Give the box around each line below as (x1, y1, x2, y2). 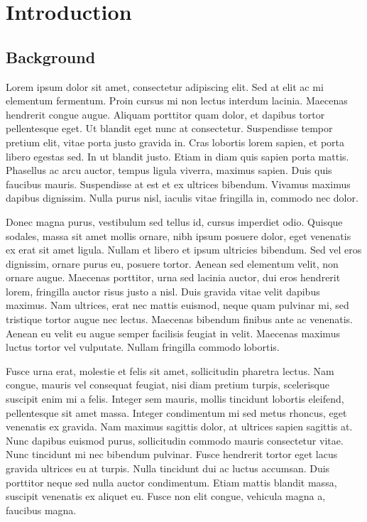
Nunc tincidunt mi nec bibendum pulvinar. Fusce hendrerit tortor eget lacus (6, 447, 338, 462)
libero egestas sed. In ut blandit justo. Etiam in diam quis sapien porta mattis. (6, 148, 349, 163)
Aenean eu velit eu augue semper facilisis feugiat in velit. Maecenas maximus (6, 325, 340, 340)
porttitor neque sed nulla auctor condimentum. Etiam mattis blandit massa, (6, 474, 337, 489)
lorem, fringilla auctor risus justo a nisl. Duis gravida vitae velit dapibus (6, 283, 320, 298)
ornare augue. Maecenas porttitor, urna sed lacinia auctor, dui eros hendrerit (6, 270, 341, 285)
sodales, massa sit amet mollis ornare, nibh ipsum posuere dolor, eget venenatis (6, 228, 351, 243)
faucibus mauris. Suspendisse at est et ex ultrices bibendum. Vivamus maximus (6, 176, 351, 191)
